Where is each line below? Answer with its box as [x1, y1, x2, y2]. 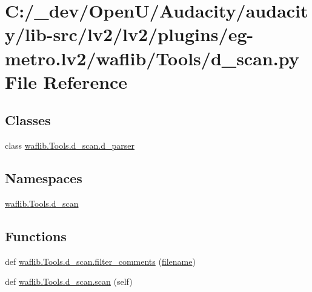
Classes [5, 111, 51, 129]
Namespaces [5, 169, 82, 187]
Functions [5, 226, 67, 245]
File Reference [5, 69, 128, 94]
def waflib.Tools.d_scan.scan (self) [5, 275, 133, 288]
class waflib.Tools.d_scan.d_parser [5, 139, 134, 152]
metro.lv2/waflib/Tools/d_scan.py [5, 45, 299, 70]
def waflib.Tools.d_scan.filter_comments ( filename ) [5, 255, 196, 267]
